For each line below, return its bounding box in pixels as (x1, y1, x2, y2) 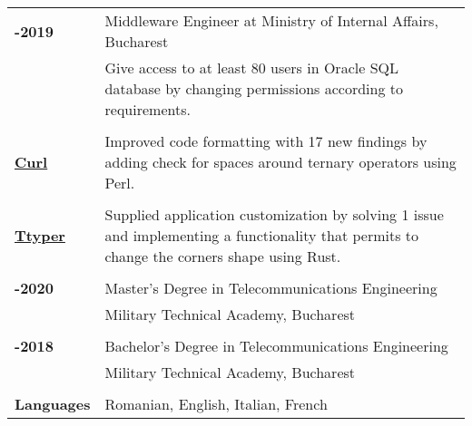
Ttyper (15, 225, 65, 246)
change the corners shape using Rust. (104, 246, 341, 266)
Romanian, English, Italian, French (104, 393, 328, 414)
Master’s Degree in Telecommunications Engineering (104, 277, 438, 298)
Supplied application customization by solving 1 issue (104, 204, 444, 225)
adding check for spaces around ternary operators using (104, 151, 457, 172)
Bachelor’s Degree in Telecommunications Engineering (104, 335, 448, 356)
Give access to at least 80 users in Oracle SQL (104, 57, 398, 78)
